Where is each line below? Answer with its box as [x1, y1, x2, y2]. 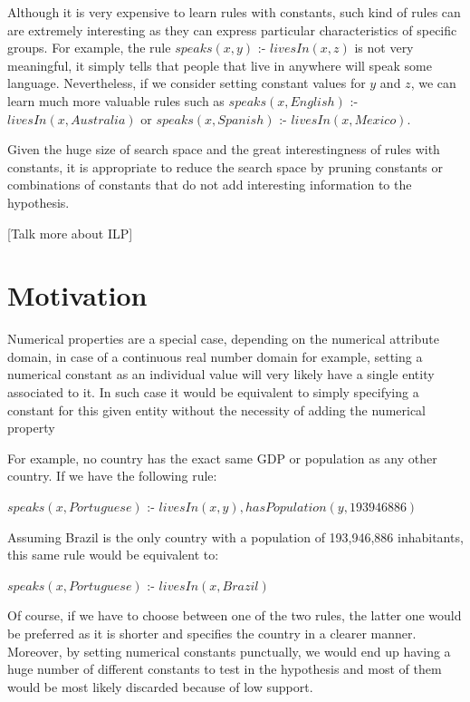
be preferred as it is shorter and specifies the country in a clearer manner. [7, 623, 417, 642]
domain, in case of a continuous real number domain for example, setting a [7, 346, 423, 366]
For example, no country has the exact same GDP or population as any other [7, 448, 437, 467]
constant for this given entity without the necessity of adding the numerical [7, 400, 426, 419]
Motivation [7, 277, 148, 314]
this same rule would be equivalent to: [7, 545, 219, 564]
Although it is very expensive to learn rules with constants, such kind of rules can [7, 3, 461, 21]
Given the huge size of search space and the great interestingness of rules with [7, 140, 440, 159]
